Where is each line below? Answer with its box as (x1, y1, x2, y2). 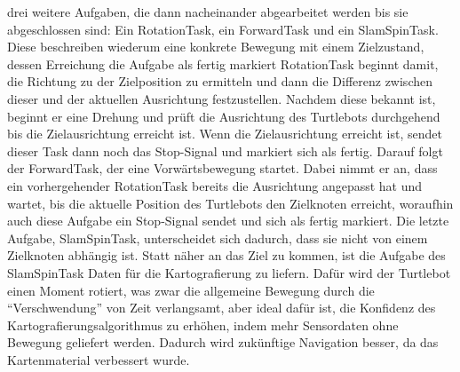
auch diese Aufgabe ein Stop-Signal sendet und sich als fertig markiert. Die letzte (7, 211, 449, 230)
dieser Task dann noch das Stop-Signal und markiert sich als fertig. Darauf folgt (7, 141, 443, 160)
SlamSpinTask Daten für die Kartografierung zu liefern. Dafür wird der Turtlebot (7, 263, 451, 281)
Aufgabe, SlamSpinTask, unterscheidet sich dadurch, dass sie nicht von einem (7, 228, 428, 247)
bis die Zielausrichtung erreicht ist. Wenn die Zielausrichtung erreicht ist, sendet (7, 124, 442, 143)
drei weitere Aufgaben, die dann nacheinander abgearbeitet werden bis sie (7, 3, 408, 20)
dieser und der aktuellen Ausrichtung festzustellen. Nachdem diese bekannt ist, (7, 89, 436, 107)
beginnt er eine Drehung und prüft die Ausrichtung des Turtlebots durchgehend (7, 107, 440, 125)
